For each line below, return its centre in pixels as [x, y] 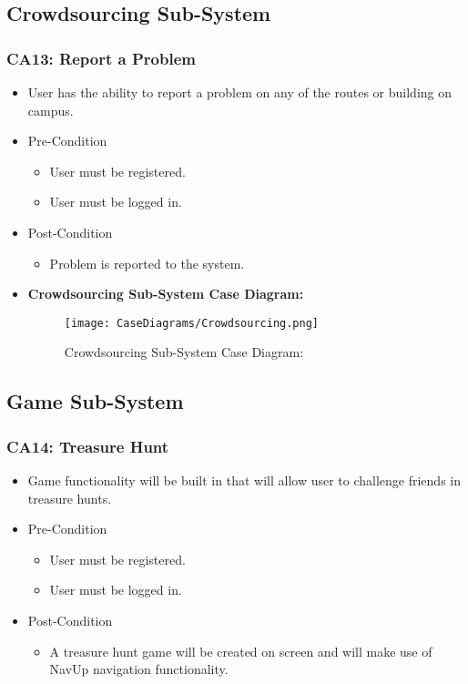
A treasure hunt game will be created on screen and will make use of [241, 651]
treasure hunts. [70, 498]
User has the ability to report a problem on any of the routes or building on [240, 92]
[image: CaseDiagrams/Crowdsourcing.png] [191, 323]
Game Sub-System [95, 401]
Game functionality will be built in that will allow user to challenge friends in [244, 480]
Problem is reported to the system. [147, 263]
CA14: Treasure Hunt [88, 446]
